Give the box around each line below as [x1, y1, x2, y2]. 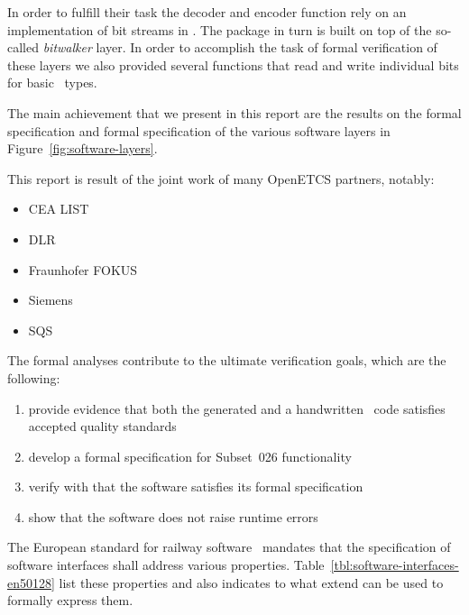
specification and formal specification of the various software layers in [7, 121, 391, 140]
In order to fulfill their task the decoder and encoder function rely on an [7, 3, 407, 21]
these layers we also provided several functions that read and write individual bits [7, 55, 459, 74]
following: [7, 368, 60, 387]
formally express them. [7, 591, 133, 610]
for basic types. [7, 73, 97, 92]
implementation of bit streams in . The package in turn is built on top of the [7, 20, 432, 39]
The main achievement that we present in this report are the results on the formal [7, 103, 462, 122]
